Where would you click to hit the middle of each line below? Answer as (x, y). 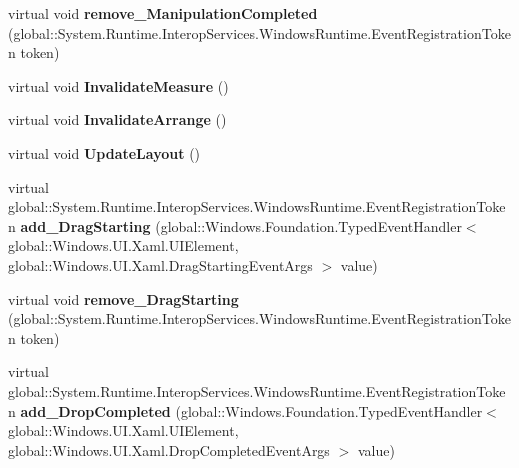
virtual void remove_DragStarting (123, 298)
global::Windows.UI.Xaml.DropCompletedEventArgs (169, 449)
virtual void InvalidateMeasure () (118, 85)
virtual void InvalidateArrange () (117, 119)
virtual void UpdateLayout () (104, 152)
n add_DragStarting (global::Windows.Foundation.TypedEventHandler (235, 225)
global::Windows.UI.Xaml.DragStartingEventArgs (160, 264)
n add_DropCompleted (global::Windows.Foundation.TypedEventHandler (245, 410)
